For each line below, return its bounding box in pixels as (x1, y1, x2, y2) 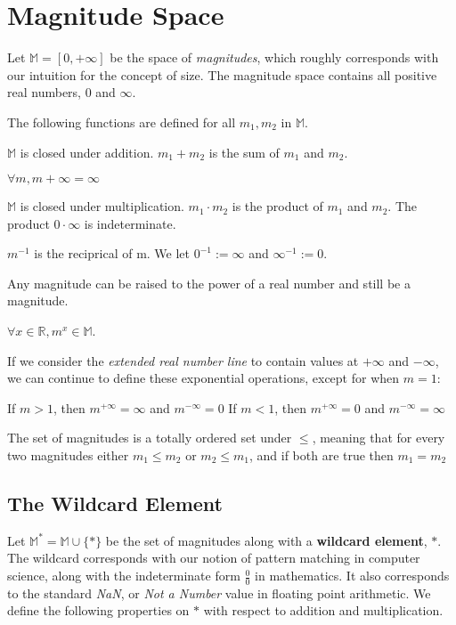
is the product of (232, 197, 323, 215)
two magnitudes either (7, 446, 129, 465)
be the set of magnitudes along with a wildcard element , (105, 531, 427, 549)
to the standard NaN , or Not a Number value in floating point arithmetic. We (7, 583, 431, 602)
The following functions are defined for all (7, 112, 236, 131)
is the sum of (208, 142, 280, 161)
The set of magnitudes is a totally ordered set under (7, 428, 292, 447)
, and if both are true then (248, 446, 394, 465)
